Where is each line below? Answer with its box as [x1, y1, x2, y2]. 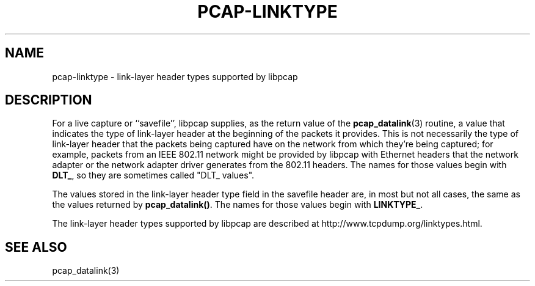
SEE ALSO [5, 239, 67, 255]
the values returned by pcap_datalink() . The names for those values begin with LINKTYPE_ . [52, 199, 423, 210]
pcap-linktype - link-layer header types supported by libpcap [52, 71, 298, 82]
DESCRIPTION [5, 92, 92, 108]
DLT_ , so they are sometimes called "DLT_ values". [52, 170, 255, 181]
